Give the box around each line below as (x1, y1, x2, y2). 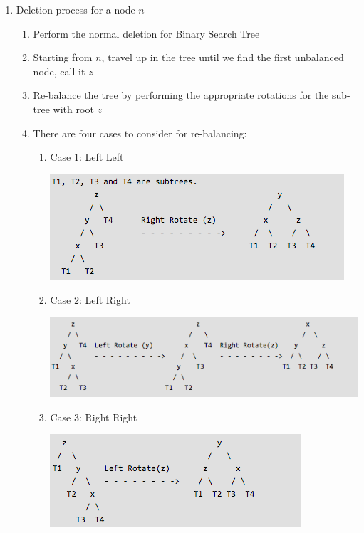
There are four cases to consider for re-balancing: (33, 125, 247, 140)
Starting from (33, 50, 93, 65)
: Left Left (78, 149, 124, 164)
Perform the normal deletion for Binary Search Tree (33, 26, 260, 41)
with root (53, 101, 94, 116)
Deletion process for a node (16, 2, 135, 16)
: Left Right (78, 292, 130, 307)
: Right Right (78, 409, 137, 424)
